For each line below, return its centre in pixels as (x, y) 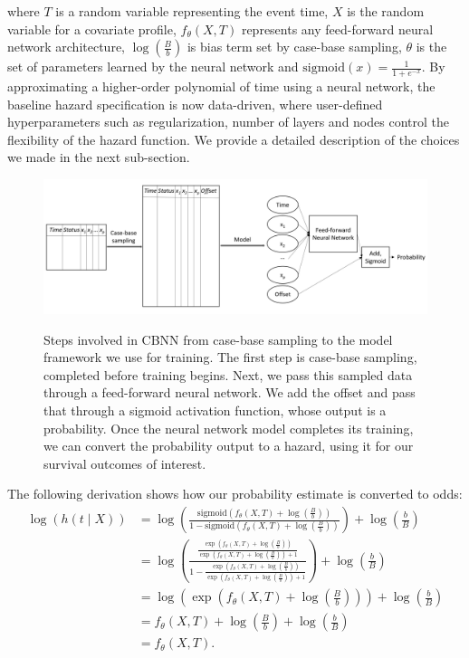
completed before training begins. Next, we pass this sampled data (228, 374)
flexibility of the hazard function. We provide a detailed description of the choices (234, 139)
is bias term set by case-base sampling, (294, 47)
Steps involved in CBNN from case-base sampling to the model (218, 339)
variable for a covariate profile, (92, 29)
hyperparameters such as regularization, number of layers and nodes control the (228, 122)
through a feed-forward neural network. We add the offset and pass (230, 392)
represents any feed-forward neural (337, 29)
